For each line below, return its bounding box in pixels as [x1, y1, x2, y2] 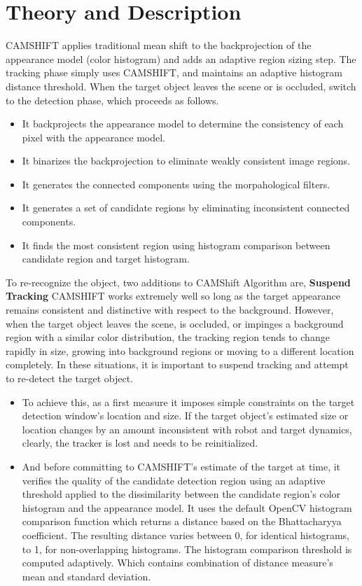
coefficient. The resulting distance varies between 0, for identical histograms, [22, 527, 349, 542]
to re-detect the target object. [6, 371, 134, 385]
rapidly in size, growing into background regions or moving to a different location [6, 343, 354, 358]
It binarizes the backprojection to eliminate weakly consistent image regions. [22, 153, 351, 168]
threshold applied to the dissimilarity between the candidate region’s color [22, 487, 341, 501]
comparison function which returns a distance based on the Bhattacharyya [22, 514, 342, 529]
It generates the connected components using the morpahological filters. [22, 176, 330, 191]
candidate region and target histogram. [22, 251, 190, 266]
